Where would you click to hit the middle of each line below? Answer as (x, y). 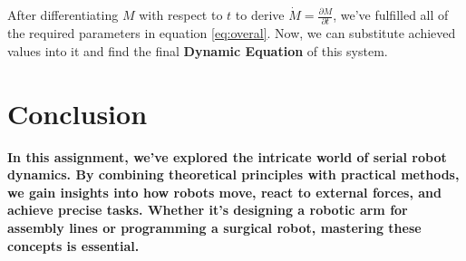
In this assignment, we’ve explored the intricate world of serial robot (227, 156)
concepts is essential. (73, 245)
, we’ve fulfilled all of (391, 14)
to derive (260, 14)
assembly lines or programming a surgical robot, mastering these (214, 227)
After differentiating (63, 14)
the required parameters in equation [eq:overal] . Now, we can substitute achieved (232, 33)
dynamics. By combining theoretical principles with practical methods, (233, 174)
